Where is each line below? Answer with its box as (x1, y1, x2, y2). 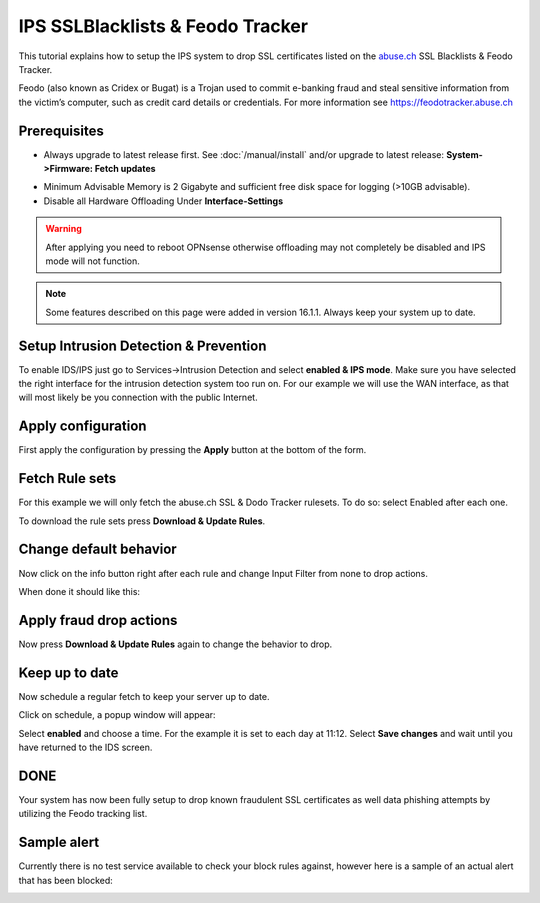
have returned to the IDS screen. (18, 741, 153, 753)
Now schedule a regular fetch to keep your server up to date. (18, 690, 270, 702)
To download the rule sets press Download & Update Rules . (18, 515, 266, 527)
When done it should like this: (18, 585, 140, 597)
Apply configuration (18, 418, 147, 435)
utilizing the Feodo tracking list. (18, 808, 148, 820)
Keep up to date (18, 664, 119, 681)
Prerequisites (18, 122, 104, 139)
